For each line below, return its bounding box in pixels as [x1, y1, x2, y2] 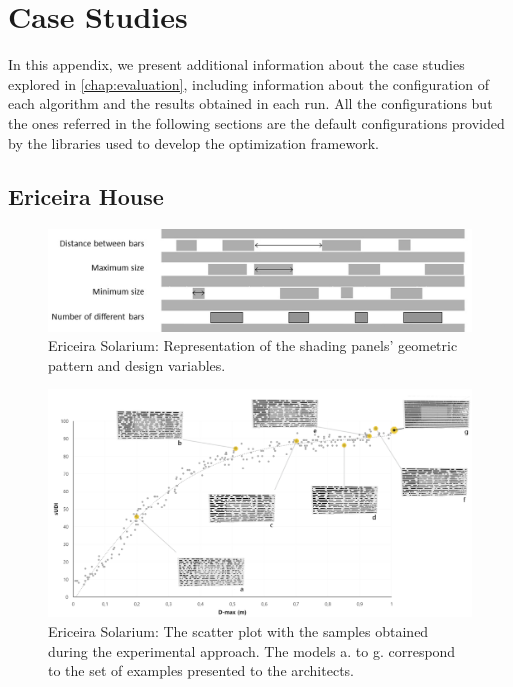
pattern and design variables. [48, 354, 226, 375]
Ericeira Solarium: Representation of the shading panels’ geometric [48, 335, 458, 356]
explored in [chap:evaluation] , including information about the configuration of [8, 73, 489, 94]
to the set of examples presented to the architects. [48, 660, 354, 681]
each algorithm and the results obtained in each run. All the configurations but [8, 93, 493, 114]
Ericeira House [8, 181, 164, 212]
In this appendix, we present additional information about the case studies [8, 54, 465, 75]
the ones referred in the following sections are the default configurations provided [8, 112, 505, 133]
